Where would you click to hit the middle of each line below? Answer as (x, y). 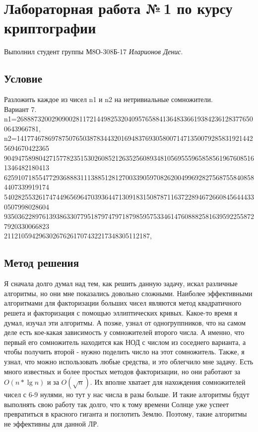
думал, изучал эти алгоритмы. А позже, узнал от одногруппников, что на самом (125, 322)
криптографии (50, 28)
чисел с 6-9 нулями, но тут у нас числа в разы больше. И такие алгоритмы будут (127, 394)
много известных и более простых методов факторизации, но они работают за (122, 371)
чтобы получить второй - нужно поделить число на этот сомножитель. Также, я (124, 352)
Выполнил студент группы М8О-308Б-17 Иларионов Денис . (94, 52)
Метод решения (42, 263)
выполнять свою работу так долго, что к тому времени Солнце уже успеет (117, 404)
